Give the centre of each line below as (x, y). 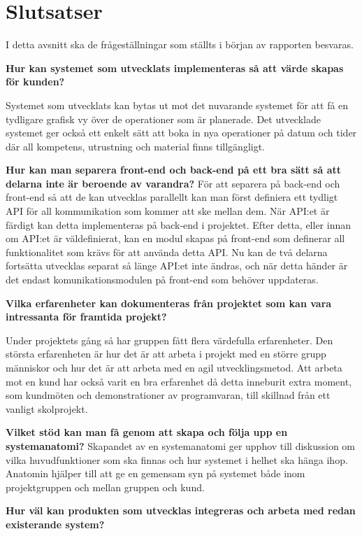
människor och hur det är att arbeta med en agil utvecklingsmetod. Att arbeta (174, 367)
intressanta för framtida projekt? (86, 317)
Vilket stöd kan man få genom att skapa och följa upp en (147, 432)
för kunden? (35, 82)
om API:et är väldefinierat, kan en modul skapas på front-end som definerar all (175, 238)
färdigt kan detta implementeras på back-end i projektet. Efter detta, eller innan (179, 224)
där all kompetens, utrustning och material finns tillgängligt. (136, 146)
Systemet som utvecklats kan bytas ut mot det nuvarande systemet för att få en (177, 105)
